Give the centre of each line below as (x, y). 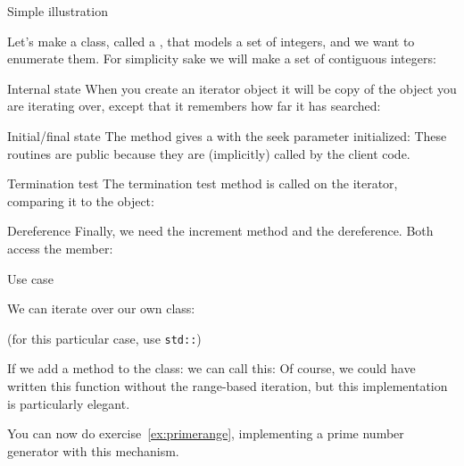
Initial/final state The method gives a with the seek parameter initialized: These (227, 135)
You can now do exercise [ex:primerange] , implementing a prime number (206, 433)
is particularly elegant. (69, 403)
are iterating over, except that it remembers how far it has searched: (194, 106)
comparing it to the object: (81, 200)
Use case (30, 278)
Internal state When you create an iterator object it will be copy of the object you (232, 88)
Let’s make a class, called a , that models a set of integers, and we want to (211, 41)
